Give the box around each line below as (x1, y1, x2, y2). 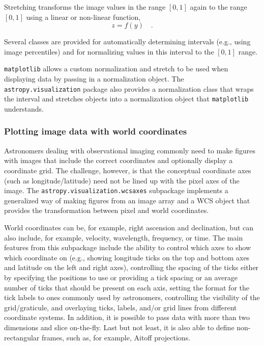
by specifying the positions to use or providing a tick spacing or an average (4, 272, 238, 282)
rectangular (4, 332, 40, 342)
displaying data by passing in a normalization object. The (4, 73, 184, 84)
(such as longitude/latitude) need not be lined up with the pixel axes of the (4, 175, 240, 185)
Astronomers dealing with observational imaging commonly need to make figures (4, 145, 255, 155)
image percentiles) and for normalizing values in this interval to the (4, 46, 214, 57)
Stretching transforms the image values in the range (4, 2, 166, 12)
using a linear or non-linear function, (26, 11, 141, 22)
